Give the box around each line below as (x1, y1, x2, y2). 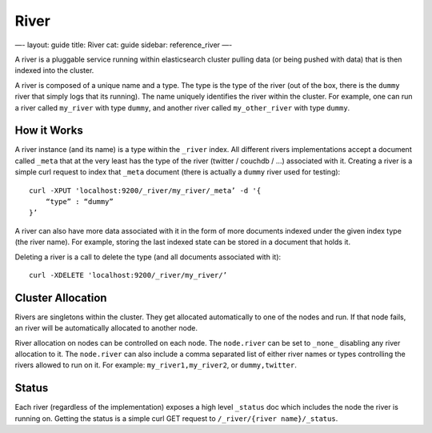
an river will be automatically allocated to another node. (14, 323, 198, 333)
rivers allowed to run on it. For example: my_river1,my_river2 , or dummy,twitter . (14, 360, 298, 370)
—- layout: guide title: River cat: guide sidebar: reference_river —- (14, 40, 233, 50)
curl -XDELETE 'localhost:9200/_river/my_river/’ (29, 271, 228, 279)
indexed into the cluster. (14, 66, 94, 75)
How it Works (14, 124, 83, 138)
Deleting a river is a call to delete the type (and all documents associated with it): (14, 252, 282, 262)
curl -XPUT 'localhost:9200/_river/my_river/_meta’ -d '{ (29, 186, 262, 195)
